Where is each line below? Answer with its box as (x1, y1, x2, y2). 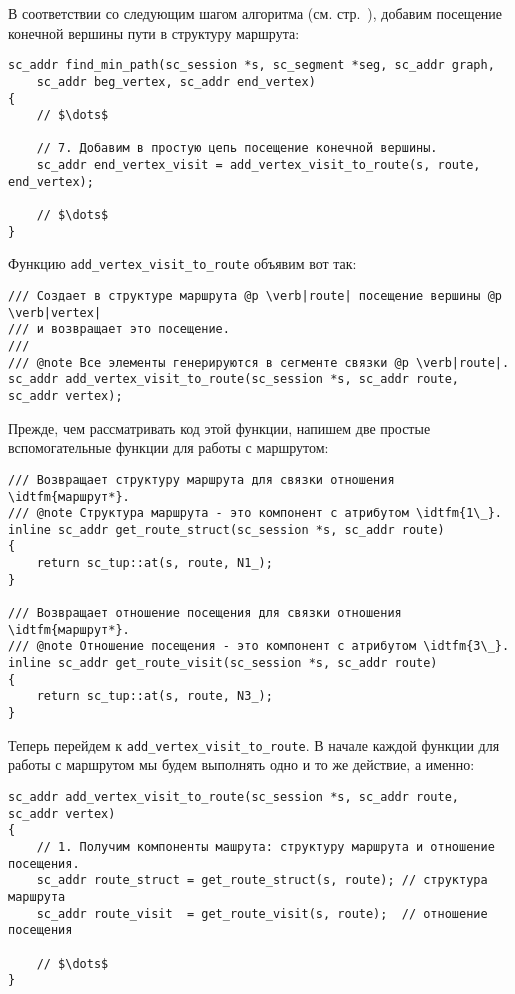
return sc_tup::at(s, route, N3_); (36, 689, 273, 704)
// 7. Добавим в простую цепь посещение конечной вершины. (36, 141, 438, 156)
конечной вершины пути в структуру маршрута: (8, 22, 300, 43)
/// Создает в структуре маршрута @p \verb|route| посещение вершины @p (8, 289, 502, 304)
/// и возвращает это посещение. (8, 322, 230, 337)
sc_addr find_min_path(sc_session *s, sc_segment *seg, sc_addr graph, (8, 58, 495, 73)
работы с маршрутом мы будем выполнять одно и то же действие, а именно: (8, 754, 475, 775)
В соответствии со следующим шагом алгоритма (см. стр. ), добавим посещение (8, 3, 503, 23)
